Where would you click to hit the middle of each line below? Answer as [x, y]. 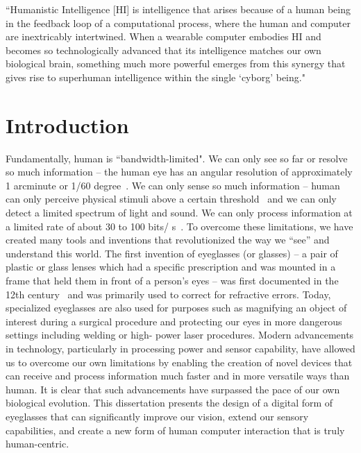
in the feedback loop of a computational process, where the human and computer [178, 23]
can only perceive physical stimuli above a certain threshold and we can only [171, 199]
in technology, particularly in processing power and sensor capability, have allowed [180, 348]
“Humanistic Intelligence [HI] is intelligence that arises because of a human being [178, 9]
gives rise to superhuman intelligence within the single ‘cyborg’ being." [156, 77]
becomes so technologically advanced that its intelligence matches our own [163, 50]
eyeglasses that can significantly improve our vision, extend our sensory [157, 416]
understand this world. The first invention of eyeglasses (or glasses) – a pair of [172, 253]
